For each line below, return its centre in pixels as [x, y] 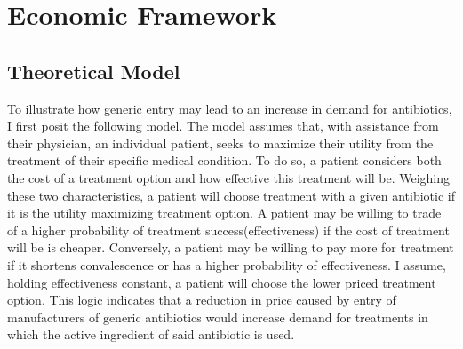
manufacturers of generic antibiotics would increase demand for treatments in [218, 317]
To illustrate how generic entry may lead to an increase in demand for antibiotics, [230, 108]
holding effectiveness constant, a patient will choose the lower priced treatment [222, 282]
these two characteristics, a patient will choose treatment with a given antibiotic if [231, 195]
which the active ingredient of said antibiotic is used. [151, 334]
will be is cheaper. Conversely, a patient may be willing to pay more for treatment [231, 247]
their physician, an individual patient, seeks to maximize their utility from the [220, 143]
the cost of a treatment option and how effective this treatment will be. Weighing [228, 177]
